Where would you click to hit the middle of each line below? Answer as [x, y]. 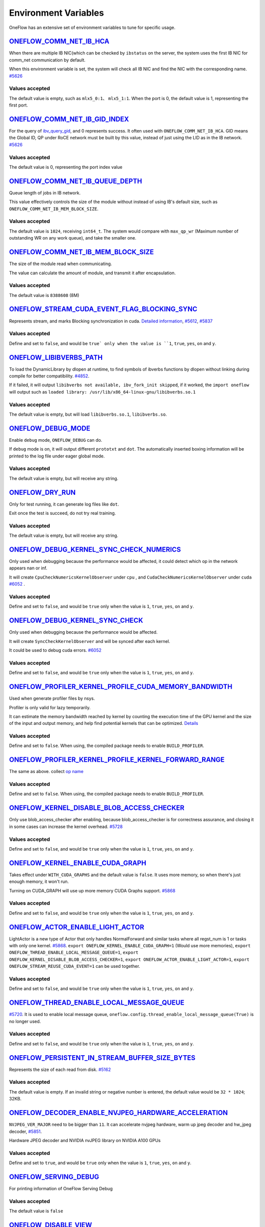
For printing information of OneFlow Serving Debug [61, 1188]
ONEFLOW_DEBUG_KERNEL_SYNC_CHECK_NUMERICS [95, 549]
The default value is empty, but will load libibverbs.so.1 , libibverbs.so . [88, 414]
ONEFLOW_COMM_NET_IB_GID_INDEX [69, 119]
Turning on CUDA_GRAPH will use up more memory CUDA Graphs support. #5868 [92, 890]
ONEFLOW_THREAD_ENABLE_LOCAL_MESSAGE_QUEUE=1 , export [74, 953]
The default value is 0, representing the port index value [66, 167]
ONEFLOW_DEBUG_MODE [50, 428]
